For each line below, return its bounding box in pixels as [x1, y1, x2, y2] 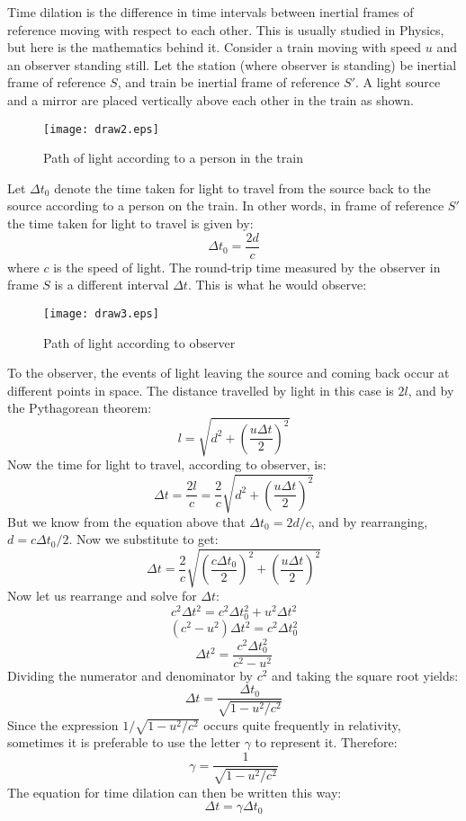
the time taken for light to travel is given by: [7, 214, 254, 232]
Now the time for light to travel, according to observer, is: [7, 455, 327, 474]
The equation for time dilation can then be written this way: [7, 782, 342, 801]
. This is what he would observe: [187, 275, 367, 294]
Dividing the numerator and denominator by [7, 665, 253, 684]
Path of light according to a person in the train [43, 148, 303, 167]
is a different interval [54, 275, 169, 294]
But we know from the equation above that [7, 512, 246, 531]
